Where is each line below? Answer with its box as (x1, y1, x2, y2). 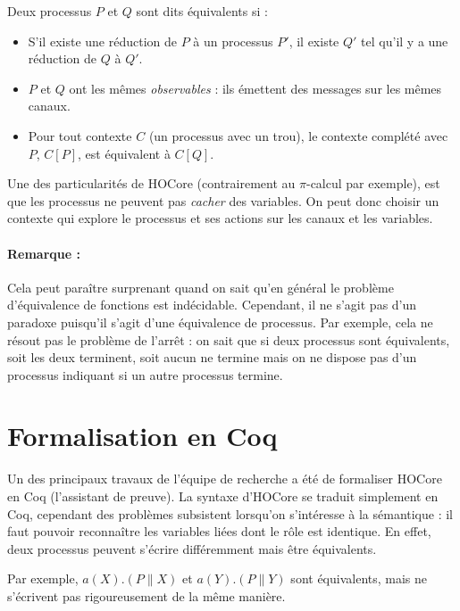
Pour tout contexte (28, 126, 132, 144)
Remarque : (7, 244, 80, 262)
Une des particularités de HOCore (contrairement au (7, 174, 296, 193)
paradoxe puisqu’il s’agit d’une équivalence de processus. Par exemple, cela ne (7, 312, 433, 331)
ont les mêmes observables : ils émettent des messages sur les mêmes (69, 78, 442, 97)
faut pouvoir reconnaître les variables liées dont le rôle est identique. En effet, (7, 522, 431, 541)
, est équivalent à (78, 144, 171, 162)
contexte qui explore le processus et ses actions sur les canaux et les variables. (7, 209, 433, 227)
